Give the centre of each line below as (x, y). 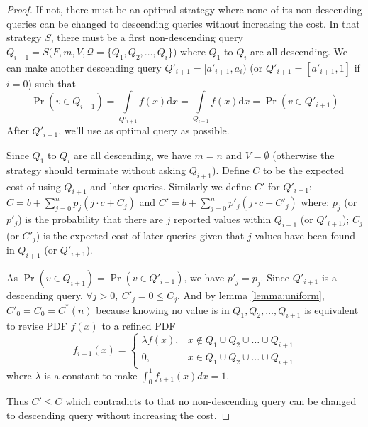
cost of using (34, 186)
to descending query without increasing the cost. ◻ (118, 415)
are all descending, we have (133, 155)
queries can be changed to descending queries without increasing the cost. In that (183, 23)
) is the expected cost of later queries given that (140, 235)
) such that (52, 83)
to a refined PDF (139, 326)
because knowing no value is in (163, 309)
